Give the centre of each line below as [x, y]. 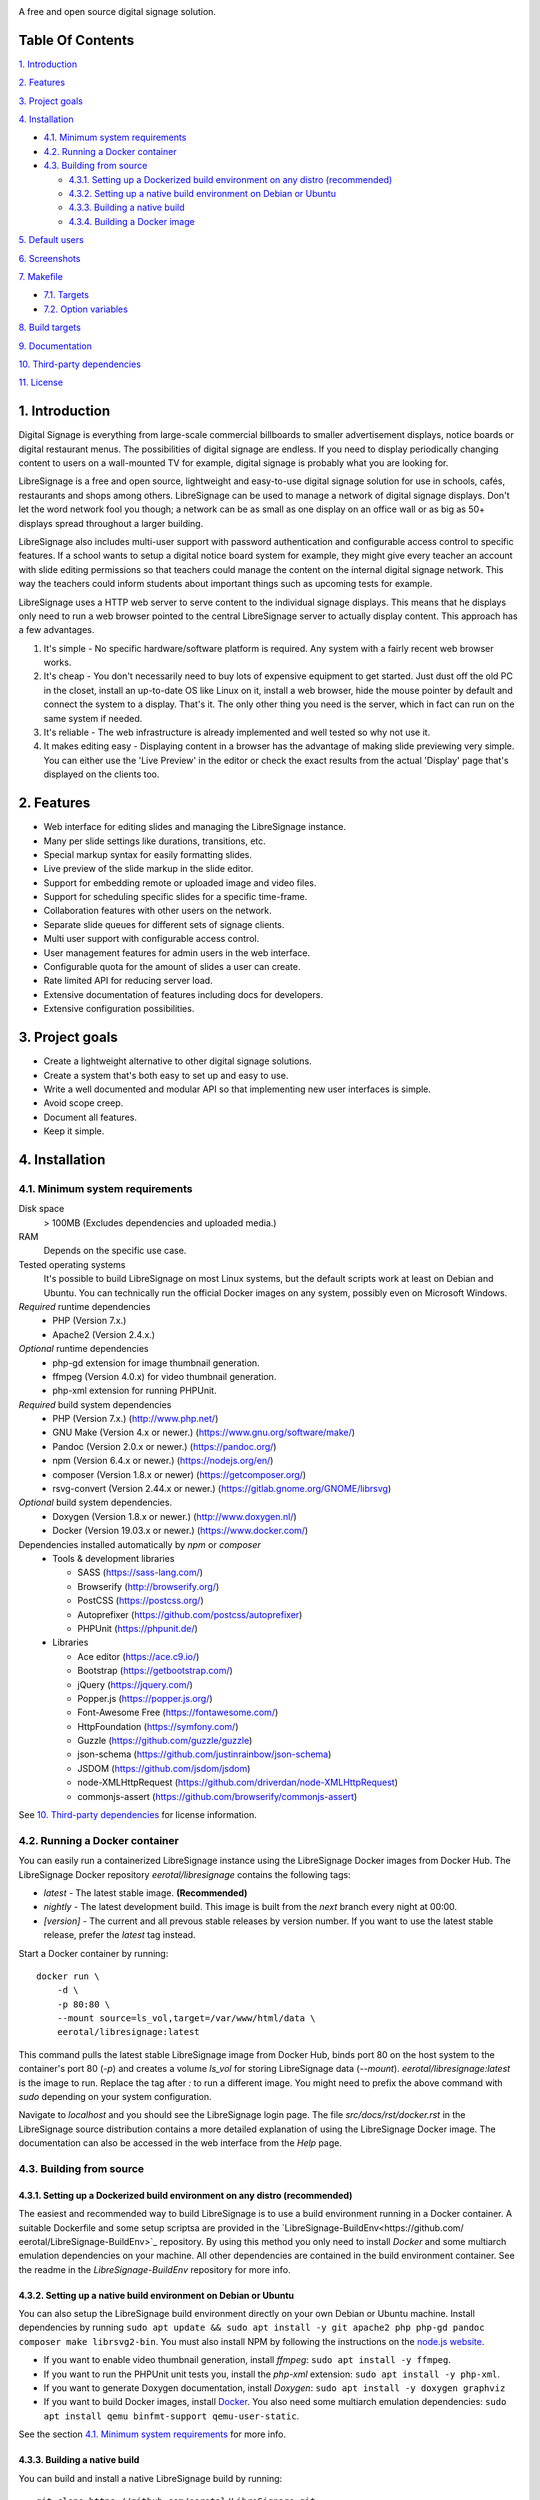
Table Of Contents [76, 40]
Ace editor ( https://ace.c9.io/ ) [138, 1656]
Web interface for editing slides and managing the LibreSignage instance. [195, 827]
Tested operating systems [72, 1264]
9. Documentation [55, 346]
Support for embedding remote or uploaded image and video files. [180, 882]
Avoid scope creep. [83, 1103]
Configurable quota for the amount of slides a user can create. [172, 967]
